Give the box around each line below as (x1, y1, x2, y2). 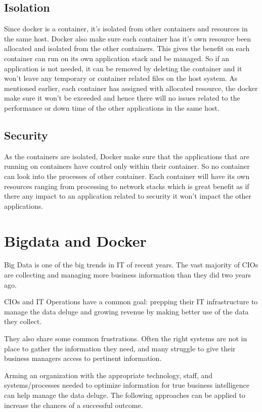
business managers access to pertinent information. (4, 353, 162, 363)
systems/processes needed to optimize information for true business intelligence (4, 380, 249, 390)
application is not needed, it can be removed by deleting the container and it (4, 63, 242, 73)
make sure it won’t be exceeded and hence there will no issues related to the (4, 93, 240, 103)
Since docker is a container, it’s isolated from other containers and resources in (4, 23, 248, 34)
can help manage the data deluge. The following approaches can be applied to (4, 389, 245, 400)
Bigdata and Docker (4, 230, 147, 251)
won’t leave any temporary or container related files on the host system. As (4, 73, 238, 83)
